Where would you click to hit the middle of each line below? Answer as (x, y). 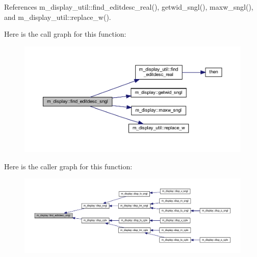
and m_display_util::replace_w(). (58, 17)
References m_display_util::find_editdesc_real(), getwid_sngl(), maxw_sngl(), (129, 7)
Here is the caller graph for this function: (68, 166)
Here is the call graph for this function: (65, 34)
